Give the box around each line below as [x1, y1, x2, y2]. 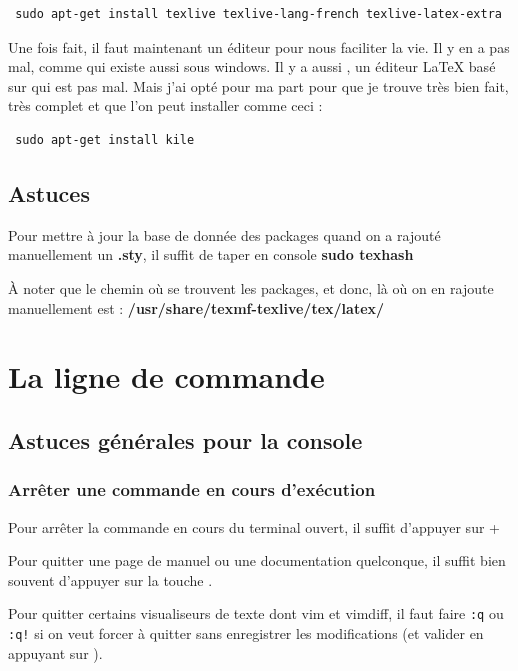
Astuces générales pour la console [8, 424, 363, 455]
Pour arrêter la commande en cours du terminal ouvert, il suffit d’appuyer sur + [8, 516, 500, 537]
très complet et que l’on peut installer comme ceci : [8, 95, 323, 116]
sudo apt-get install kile [15, 132, 195, 147]
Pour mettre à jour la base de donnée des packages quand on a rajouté [8, 224, 441, 245]
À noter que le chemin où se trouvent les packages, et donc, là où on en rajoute [8, 277, 494, 298]
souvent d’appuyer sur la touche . [8, 569, 213, 590]
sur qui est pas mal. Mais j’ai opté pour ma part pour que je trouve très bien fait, [8, 75, 509, 96]
